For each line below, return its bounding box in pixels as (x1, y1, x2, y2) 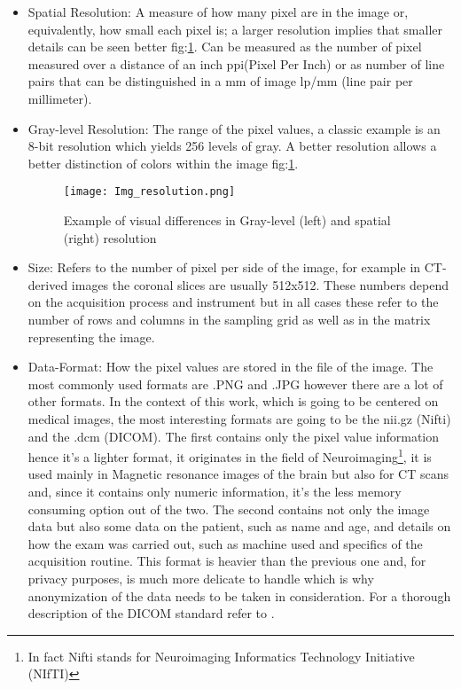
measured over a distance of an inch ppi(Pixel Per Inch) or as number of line (27, 54, 445, 73)
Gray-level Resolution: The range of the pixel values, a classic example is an (27, 119, 441, 137)
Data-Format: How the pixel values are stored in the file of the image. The (27, 357, 434, 376)
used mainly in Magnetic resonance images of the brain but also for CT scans (27, 465, 449, 483)
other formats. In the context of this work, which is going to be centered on (27, 392, 439, 411)
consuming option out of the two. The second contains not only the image (27, 499, 430, 518)
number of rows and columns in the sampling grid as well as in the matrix (27, 309, 431, 328)
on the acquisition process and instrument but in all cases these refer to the (27, 293, 439, 311)
